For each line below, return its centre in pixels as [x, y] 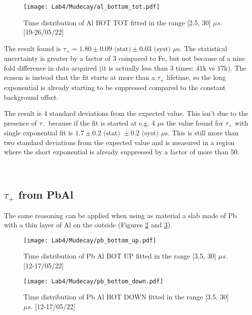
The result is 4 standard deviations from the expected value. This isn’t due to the [126, 113]
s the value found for [192, 122]
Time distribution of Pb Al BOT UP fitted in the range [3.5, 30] [120, 256]
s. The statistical [202, 48]
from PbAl [46, 194]
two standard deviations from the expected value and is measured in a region [119, 142]
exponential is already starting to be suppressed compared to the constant [115, 87]
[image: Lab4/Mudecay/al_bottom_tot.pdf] [92, 7]
